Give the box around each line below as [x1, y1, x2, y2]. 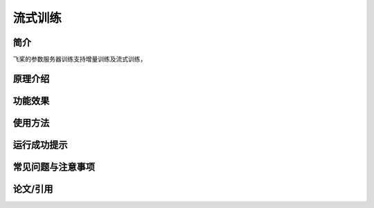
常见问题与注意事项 [12, 161, 95, 173]
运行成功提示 [12, 139, 68, 151]
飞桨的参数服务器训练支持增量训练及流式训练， [12, 55, 147, 64]
